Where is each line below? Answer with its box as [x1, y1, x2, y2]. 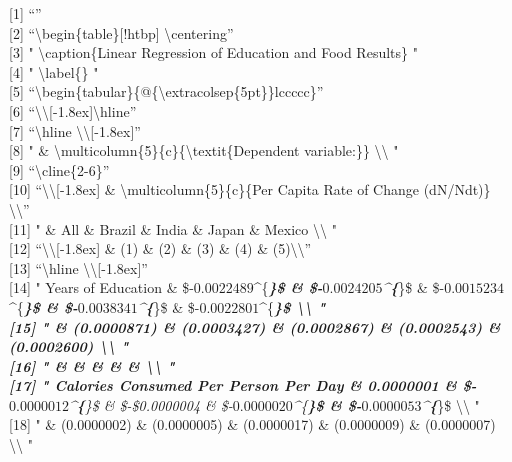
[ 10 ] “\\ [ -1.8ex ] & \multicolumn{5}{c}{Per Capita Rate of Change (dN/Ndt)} [9, 179, 491, 200]
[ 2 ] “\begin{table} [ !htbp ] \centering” [9, 22, 234, 43]
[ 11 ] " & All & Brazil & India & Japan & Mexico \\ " [9, 218, 337, 239]
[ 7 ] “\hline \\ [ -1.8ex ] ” [9, 120, 141, 141]
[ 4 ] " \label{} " [9, 61, 99, 82]
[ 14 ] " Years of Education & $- [9, 277, 194, 298]
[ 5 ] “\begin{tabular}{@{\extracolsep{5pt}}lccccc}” [9, 81, 324, 102]
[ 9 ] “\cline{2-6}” [9, 159, 110, 180]
